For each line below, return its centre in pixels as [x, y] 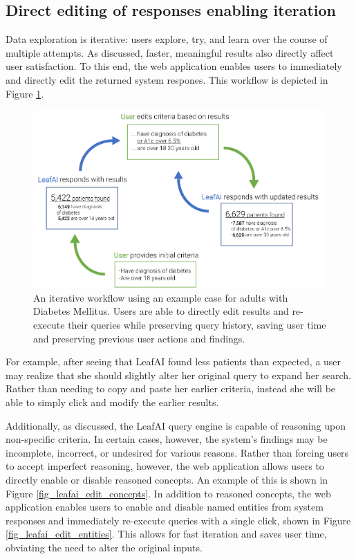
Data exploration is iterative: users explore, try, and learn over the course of [167, 39]
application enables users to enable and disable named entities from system [165, 507]
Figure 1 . [25, 93]
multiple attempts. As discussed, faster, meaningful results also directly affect [170, 52]
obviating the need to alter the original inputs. [104, 547]
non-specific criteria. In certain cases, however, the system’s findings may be [167, 439]
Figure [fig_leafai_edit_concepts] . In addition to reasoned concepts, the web [168, 493]
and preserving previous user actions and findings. [139, 338]
